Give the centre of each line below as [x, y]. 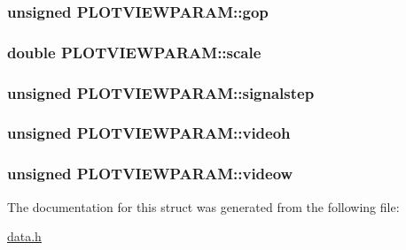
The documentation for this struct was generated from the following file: [203, 206]
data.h [24, 236]
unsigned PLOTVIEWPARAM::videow [150, 174]
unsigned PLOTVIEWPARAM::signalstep [161, 92]
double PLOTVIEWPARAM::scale [134, 52]
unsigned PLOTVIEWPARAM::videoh [149, 133]
